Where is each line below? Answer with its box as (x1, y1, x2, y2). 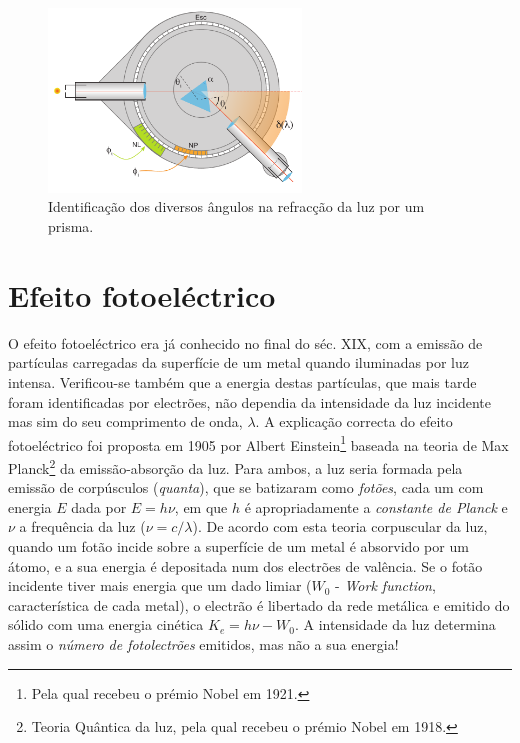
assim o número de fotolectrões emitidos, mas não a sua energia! (8, 633, 399, 654)
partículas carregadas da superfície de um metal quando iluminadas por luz (8, 352, 469, 373)
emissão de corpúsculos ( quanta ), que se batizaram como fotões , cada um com (8, 477, 484, 498)
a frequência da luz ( (19, 516, 146, 537)
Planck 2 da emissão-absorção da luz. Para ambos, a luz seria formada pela (8, 454, 463, 478)
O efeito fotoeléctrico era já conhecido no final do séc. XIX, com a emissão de (8, 332, 483, 353)
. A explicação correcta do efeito (255, 411, 453, 432)
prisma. (48, 216, 94, 237)
